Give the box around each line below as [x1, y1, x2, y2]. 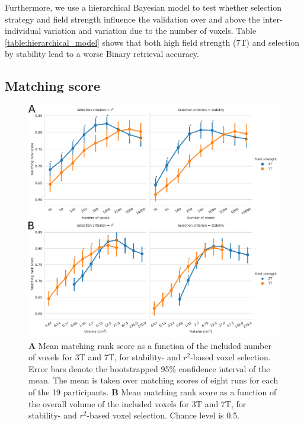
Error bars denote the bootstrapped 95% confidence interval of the [28, 362, 270, 375]
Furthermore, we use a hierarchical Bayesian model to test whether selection [5, 1, 282, 13]
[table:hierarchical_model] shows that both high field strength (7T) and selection [5, 36, 300, 48]
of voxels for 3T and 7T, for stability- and [28, 351, 181, 363]
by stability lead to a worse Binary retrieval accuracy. [5, 47, 199, 60]
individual [5, 24, 41, 37]
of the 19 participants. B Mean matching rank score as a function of [28, 385, 277, 398]
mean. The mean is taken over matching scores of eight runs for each [28, 374, 279, 386]
